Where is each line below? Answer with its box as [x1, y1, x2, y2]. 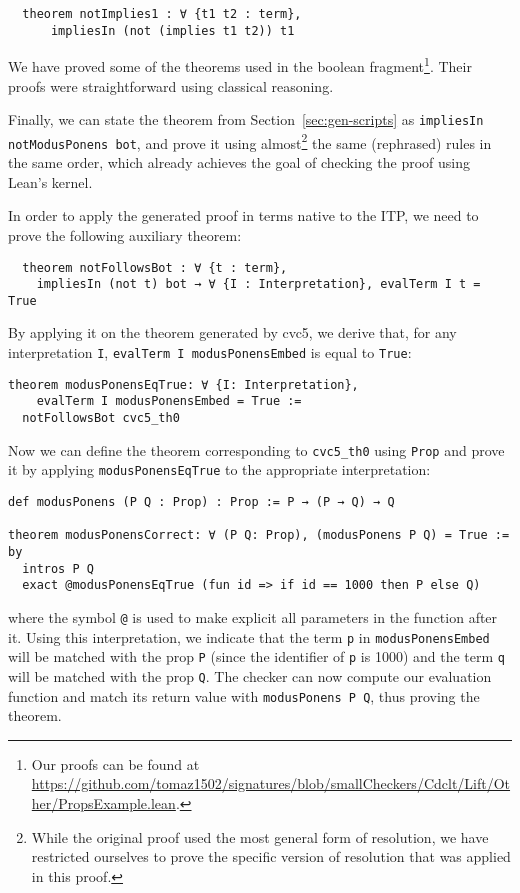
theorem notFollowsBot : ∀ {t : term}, [22, 260, 288, 275]
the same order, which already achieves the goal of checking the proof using [8, 152, 470, 173]
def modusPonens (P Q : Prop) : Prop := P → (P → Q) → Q [8, 495, 395, 509]
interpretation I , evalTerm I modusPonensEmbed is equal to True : [8, 342, 412, 363]
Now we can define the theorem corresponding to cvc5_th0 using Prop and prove [8, 439, 505, 460]
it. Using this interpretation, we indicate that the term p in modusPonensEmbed [8, 626, 490, 647]
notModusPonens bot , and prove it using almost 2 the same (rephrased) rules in [8, 129, 492, 153]
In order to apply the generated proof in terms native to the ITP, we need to [8, 205, 479, 226]
